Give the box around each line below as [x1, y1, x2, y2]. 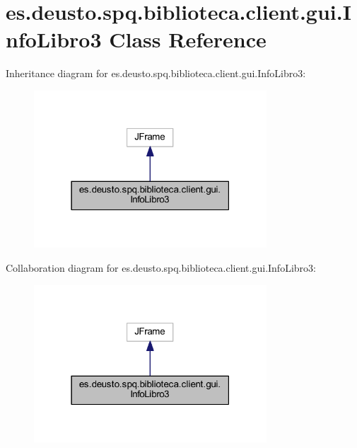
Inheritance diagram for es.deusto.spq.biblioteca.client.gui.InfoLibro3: [6, 66, 306, 81]
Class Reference [109, 25, 267, 54]
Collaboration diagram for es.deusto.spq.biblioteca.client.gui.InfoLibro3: [6, 260, 316, 275]
